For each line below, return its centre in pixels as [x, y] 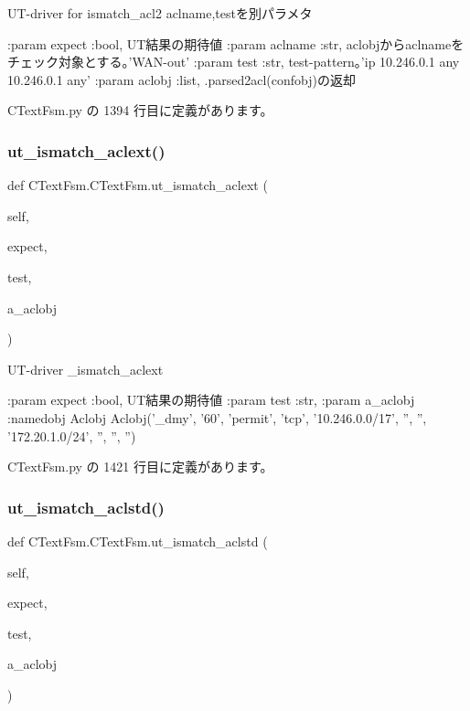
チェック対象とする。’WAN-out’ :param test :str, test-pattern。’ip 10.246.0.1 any [234, 62]
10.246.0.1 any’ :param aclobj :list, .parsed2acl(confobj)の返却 [182, 79]
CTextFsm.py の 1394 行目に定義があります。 [140, 110]
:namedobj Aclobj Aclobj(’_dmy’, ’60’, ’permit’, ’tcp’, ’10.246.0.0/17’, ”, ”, [217, 417]
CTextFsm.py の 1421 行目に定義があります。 [140, 467]
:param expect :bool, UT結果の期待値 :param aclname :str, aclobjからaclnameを [236, 43]
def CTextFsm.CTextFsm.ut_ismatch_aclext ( [138, 185]
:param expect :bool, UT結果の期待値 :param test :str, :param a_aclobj [211, 400]
